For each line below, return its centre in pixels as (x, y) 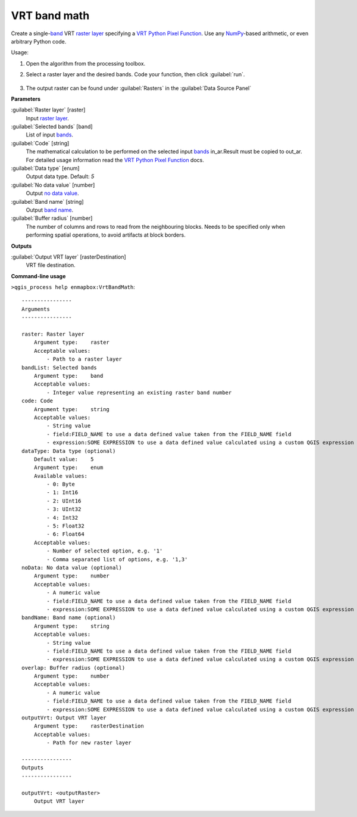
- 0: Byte (61, 484)
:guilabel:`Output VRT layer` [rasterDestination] (68, 257)
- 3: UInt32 (64, 509)
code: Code (37, 401)
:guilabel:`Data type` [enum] (45, 168)
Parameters (26, 99)
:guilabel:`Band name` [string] (47, 201)
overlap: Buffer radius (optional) (73, 668)
